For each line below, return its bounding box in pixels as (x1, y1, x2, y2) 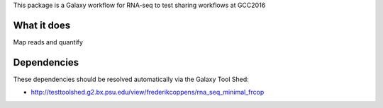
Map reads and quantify (13, 37, 83, 46)
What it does (13, 19, 71, 31)
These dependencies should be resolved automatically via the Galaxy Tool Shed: (13, 75, 250, 83)
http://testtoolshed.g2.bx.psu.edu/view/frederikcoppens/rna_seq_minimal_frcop (30, 88, 265, 97)
